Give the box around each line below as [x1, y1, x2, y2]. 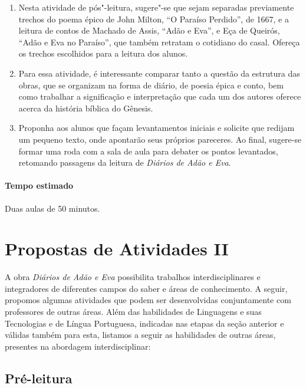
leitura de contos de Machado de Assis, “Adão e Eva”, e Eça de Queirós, [18, 24, 280, 37]
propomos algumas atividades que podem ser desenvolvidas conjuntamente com [5, 294, 291, 306]
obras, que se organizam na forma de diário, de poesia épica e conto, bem [18, 78, 284, 91]
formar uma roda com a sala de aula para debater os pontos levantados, [18, 144, 278, 157]
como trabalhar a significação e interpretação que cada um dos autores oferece [18, 90, 301, 103]
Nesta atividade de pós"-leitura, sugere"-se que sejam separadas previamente [18, 1, 294, 13]
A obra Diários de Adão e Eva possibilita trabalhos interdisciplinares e [5, 271, 261, 283]
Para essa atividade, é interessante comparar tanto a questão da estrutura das [18, 67, 300, 79]
